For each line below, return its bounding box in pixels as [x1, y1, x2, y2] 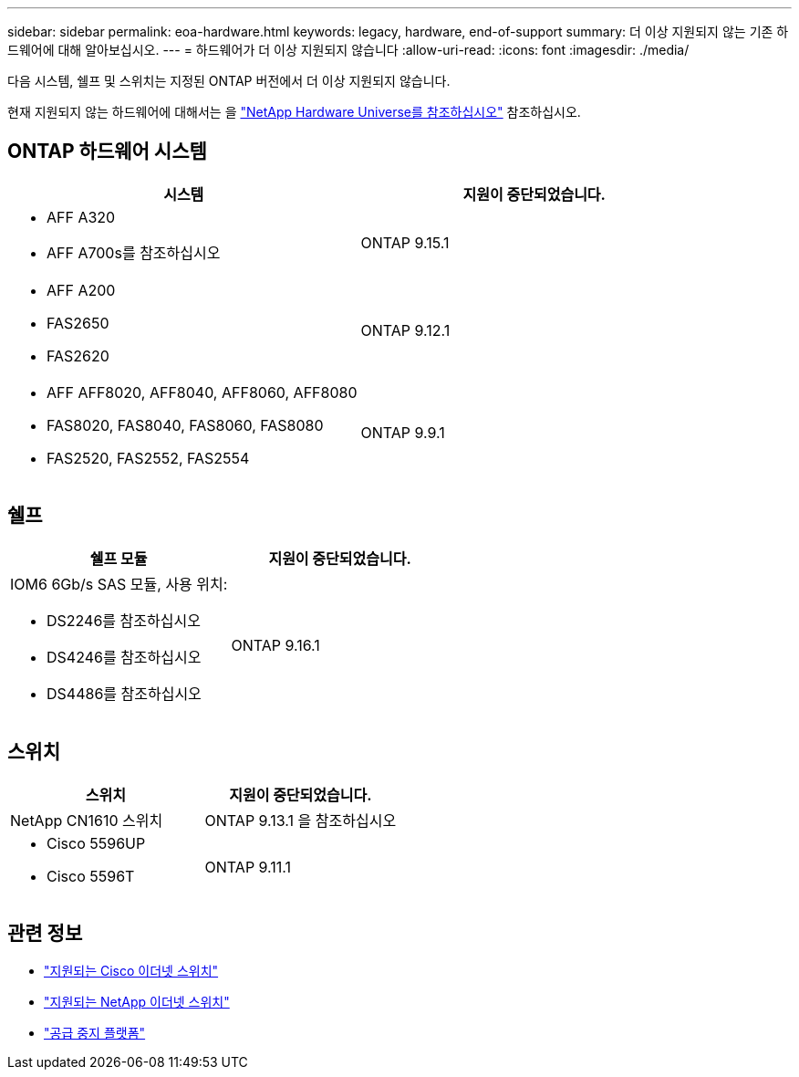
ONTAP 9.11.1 [204, 857, 292, 876]
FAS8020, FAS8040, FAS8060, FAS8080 [47, 415, 324, 434]
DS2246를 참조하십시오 [47, 611, 201, 630]
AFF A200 [47, 280, 116, 299]
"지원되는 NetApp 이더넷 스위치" [44, 994, 230, 1010]
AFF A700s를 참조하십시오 [47, 243, 221, 262]
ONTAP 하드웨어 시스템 [7, 140, 207, 163]
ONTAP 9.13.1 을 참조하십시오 [204, 810, 397, 830]
